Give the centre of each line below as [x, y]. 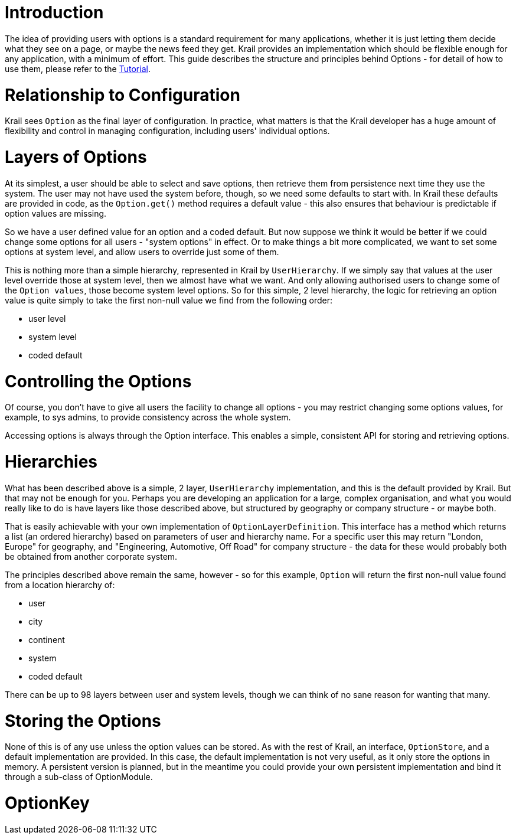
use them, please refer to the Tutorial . [78, 68]
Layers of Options [76, 157]
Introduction [54, 12]
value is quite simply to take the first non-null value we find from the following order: [169, 300]
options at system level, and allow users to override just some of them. [142, 252]
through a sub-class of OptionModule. [79, 777]
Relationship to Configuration [123, 95]
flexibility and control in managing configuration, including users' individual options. [167, 131]
